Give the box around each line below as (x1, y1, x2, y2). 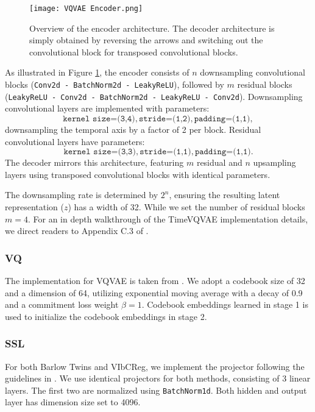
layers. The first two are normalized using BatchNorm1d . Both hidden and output (5, 383, 307, 396)
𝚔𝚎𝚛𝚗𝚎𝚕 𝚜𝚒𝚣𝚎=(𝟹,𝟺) (63, 114, 135, 123)
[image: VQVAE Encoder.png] (29, 4, 143, 13)
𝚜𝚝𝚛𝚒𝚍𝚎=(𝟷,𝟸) (138, 114, 191, 123)
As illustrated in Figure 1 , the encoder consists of (5, 66, 189, 79)
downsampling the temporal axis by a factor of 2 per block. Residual (5, 123, 261, 135)
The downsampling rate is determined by (5, 188, 158, 201)
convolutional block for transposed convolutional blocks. (29, 45, 238, 58)
